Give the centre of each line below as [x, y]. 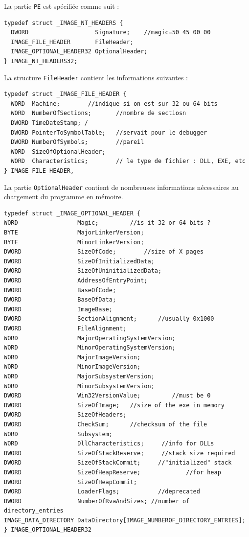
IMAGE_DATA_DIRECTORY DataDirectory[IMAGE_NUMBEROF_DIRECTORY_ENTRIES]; [125, 520]
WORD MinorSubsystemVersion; [79, 386]
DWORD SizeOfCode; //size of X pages [104, 252]
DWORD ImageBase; [58, 309]
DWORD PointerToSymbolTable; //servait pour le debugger [109, 132]
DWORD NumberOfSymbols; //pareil [78, 142]
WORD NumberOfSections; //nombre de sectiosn [99, 113]
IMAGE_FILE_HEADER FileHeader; [72, 42]
